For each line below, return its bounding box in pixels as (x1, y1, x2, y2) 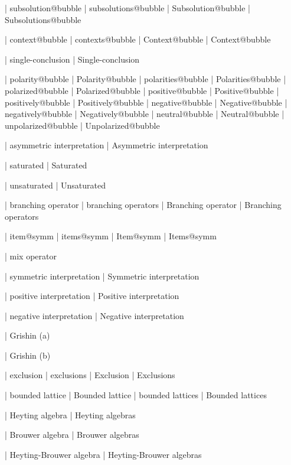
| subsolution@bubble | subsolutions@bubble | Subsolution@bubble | (5, 2, 250, 14)
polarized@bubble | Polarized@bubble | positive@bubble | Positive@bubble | (5, 84, 279, 96)
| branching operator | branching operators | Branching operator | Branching (5, 199, 282, 211)
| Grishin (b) (5, 349, 51, 361)
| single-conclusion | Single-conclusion (5, 53, 140, 65)
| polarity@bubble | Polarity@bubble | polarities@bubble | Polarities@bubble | (5, 73, 286, 85)
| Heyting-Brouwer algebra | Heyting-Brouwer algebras (5, 448, 202, 460)
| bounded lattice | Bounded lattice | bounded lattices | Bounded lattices (5, 389, 267, 401)
